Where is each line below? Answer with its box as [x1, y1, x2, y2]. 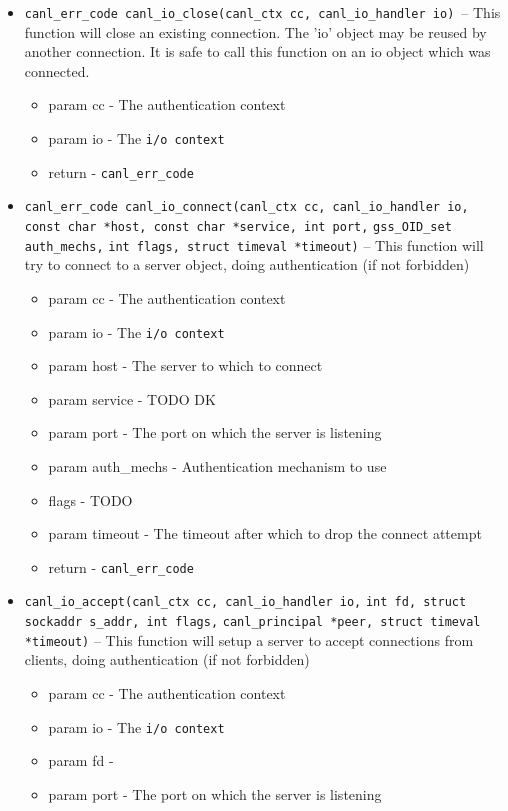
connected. [24, 60, 90, 81]
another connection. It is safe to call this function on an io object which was [24, 41, 491, 62]
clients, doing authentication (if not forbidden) [24, 649, 310, 670]
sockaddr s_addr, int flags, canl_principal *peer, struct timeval [24, 615, 481, 630]
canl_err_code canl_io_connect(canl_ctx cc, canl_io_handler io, [24, 200, 469, 215]
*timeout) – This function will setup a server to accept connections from [24, 629, 474, 650]
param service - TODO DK [48, 388, 216, 409]
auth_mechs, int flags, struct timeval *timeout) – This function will [24, 234, 484, 255]
